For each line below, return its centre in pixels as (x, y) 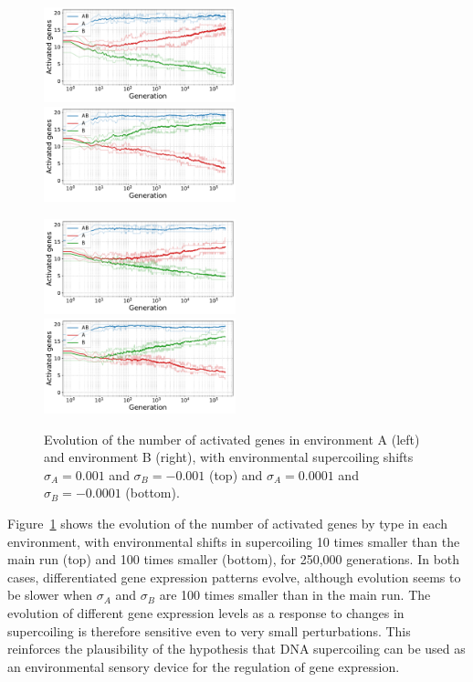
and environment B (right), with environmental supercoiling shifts (229, 457)
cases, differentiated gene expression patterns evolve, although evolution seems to (234, 577)
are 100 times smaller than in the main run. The (295, 595)
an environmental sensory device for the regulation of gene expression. (204, 666)
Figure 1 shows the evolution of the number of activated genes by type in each (227, 523)
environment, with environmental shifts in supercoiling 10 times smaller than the (234, 541)
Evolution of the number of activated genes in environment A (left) (232, 439)
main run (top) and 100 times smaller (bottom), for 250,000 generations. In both (234, 559)
